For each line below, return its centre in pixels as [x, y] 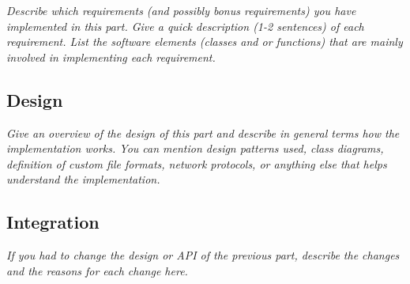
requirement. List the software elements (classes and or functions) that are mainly [205, 42]
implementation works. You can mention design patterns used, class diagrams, [195, 148]
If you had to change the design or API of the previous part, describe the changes [203, 255]
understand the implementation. [83, 179]
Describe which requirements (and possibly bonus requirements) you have [181, 10]
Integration [53, 222]
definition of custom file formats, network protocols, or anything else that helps [197, 163]
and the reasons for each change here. [97, 270]
